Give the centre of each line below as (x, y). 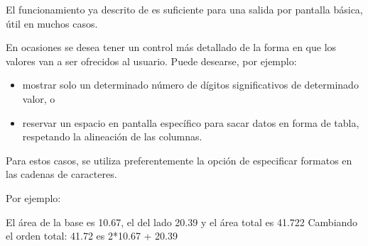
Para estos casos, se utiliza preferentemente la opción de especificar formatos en (179, 160)
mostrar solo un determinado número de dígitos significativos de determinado (190, 85)
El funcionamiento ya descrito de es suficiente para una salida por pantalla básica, (184, 9)
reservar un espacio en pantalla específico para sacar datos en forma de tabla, (191, 122)
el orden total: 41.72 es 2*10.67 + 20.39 (92, 236)
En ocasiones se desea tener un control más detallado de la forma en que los (171, 47)
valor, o (39, 98)
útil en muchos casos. (52, 23)
